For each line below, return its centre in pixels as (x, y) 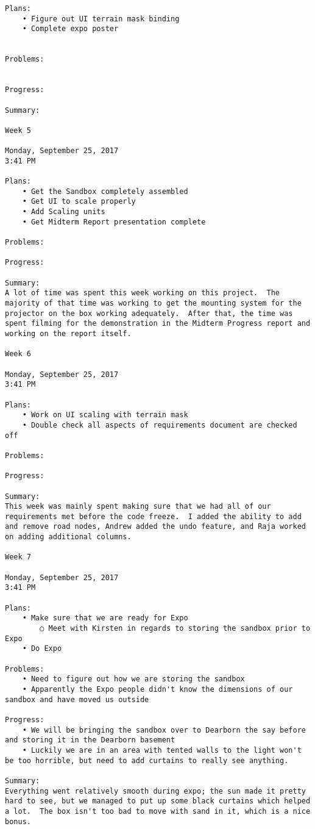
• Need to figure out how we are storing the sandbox (133, 679)
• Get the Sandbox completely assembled (105, 191)
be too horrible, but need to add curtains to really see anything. (147, 760)
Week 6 (18, 354)
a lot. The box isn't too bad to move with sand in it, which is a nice (158, 811)
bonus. (18, 821)
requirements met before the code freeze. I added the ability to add (153, 516)
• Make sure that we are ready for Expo (105, 618)
